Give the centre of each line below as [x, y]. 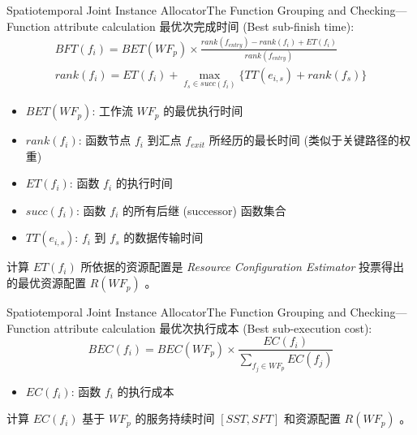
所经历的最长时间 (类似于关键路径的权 [310, 140]
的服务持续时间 [175, 418]
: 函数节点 [105, 140]
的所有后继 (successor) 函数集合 [204, 210]
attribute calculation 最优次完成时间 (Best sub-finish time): [204, 26]
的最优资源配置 [46, 283]
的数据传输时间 [163, 237]
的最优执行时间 [203, 111]
